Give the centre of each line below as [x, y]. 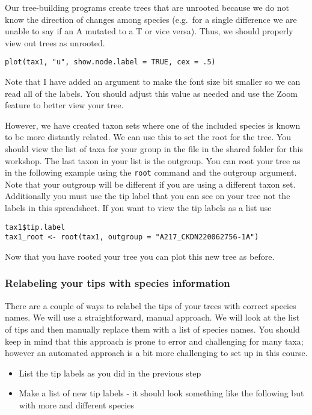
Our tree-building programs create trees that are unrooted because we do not [147, 7]
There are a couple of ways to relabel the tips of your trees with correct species [151, 305]
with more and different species [76, 404]
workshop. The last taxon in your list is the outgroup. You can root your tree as [153, 160]
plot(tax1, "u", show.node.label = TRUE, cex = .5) [110, 62]
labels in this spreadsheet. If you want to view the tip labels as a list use [138, 208]
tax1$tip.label [35, 227]
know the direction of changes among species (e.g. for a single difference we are [151, 19]
